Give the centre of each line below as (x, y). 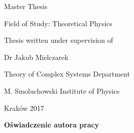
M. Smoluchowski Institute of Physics (62, 90)
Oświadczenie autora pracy (52, 125)
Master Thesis (26, 6)
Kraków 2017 (24, 108)
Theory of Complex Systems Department (67, 74)
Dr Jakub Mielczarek (36, 57)
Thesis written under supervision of (59, 40)
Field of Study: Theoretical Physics (58, 23)
